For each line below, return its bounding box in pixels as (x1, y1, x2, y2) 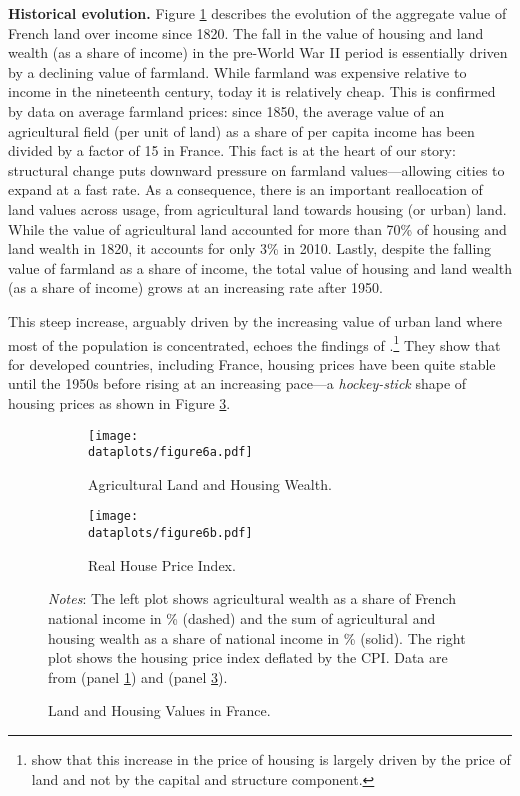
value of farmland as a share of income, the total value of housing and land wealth (8, 257, 512, 278)
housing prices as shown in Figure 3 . (8, 392, 231, 413)
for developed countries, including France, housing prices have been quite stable (8, 353, 496, 374)
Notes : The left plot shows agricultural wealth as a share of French (48, 588, 456, 609)
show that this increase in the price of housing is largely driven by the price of (31, 748, 511, 769)
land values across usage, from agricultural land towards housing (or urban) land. (8, 198, 507, 219)
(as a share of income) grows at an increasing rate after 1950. (8, 277, 383, 298)
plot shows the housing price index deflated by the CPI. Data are (48, 647, 448, 668)
